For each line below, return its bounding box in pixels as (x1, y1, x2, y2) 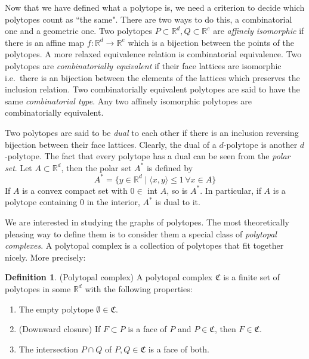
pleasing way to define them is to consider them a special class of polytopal (5, 227, 277, 240)
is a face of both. (148, 342, 209, 355)
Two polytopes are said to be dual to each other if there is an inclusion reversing (5, 126, 299, 138)
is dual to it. (155, 196, 200, 208)
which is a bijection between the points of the (128, 36, 295, 48)
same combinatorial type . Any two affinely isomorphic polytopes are (5, 94, 252, 107)
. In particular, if (200, 184, 261, 196)
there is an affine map (5, 36, 85, 48)
